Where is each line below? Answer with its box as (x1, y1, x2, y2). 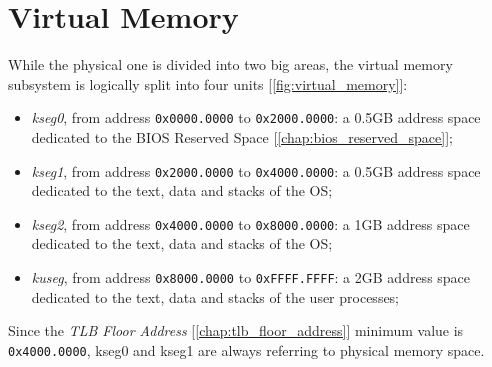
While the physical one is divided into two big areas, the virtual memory (8, 54, 453, 75)
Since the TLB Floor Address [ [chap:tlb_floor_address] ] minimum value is (8, 320, 464, 341)
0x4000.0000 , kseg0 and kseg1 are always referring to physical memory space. (8, 339, 485, 360)
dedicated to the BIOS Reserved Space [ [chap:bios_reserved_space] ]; (31, 126, 453, 147)
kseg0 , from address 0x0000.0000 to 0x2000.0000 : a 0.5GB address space (31, 107, 481, 128)
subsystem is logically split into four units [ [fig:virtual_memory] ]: (8, 73, 408, 94)
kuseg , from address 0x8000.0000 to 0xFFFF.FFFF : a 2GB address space (31, 267, 471, 288)
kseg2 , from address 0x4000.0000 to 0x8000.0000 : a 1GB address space (31, 213, 470, 234)
